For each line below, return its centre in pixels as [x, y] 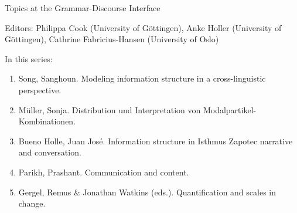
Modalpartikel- [230, 109]
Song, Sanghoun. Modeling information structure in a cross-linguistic [142, 78]
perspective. [40, 89]
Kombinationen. [47, 121]
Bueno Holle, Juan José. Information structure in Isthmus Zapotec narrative [156, 141]
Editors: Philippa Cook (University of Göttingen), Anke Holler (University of [143, 27]
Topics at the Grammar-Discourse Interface [83, 8]
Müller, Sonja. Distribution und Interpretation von [110, 109]
